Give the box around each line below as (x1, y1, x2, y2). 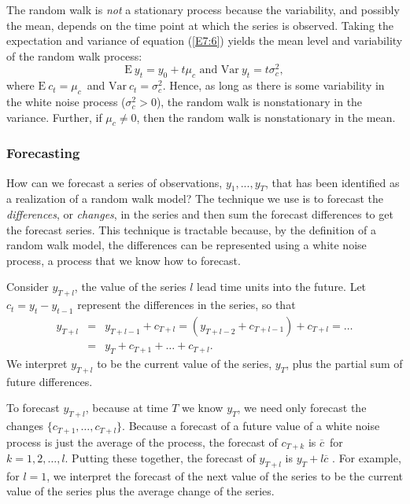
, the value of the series (74, 278, 187, 295)
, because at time (85, 399, 168, 416)
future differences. (6, 373, 93, 389)
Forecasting (6, 143, 80, 163)
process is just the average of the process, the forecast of (6, 433, 278, 450)
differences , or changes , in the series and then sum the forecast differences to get (6, 206, 393, 223)
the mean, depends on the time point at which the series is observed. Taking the (6, 17, 393, 33)
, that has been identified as (265, 174, 400, 190)
